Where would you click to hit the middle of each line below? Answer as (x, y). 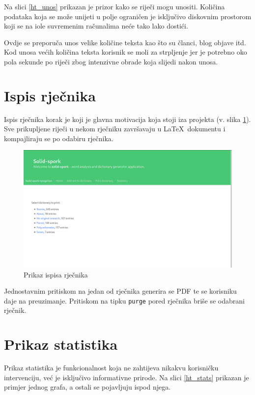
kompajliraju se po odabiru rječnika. (59, 138)
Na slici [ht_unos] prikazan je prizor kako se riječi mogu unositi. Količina (114, 6)
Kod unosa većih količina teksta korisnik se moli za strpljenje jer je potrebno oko (126, 52)
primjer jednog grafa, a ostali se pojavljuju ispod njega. (87, 387)
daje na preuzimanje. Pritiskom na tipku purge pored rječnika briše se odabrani (124, 300)
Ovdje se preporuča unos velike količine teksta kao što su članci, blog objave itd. (125, 42)
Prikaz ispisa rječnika (56, 274)
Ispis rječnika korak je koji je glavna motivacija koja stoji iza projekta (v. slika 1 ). (127, 119)
